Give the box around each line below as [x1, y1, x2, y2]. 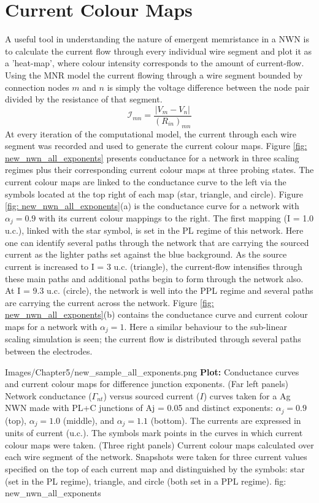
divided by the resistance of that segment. [5, 93, 163, 106]
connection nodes [5, 80, 69, 93]
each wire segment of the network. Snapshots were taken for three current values [5, 450, 307, 463]
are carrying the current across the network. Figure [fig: [5, 296, 214, 309]
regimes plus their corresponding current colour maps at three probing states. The [5, 163, 314, 176]
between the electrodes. [5, 344, 93, 357]
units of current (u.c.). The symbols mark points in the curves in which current [5, 426, 303, 439]
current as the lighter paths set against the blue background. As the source [5, 248, 287, 261]
